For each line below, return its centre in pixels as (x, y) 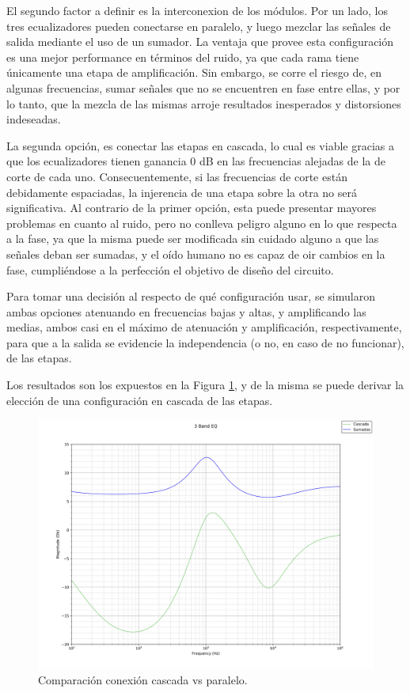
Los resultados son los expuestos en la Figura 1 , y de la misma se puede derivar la (205, 385)
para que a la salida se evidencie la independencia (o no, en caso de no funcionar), (205, 342)
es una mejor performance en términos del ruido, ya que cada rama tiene (183, 57)
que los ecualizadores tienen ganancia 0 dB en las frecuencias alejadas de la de (196, 161)
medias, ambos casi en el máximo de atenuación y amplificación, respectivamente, (204, 327)
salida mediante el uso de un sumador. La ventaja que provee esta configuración (200, 42)
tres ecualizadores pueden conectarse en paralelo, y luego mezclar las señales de (199, 26)
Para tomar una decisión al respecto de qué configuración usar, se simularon (191, 296)
